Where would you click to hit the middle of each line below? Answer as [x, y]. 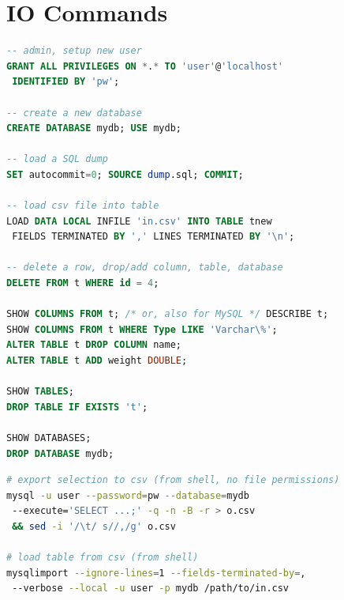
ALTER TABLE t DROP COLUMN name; [94, 345]
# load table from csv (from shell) [103, 558]
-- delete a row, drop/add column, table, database [145, 268]
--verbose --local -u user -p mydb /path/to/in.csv [151, 589]
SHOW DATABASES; [49, 438]
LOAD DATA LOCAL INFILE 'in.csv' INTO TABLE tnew [139, 221]
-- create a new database [74, 113]
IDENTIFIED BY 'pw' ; [66, 82]
